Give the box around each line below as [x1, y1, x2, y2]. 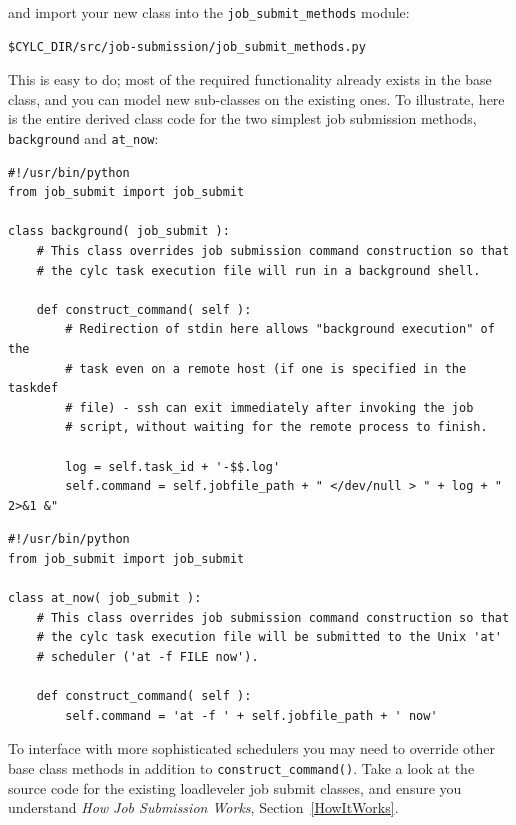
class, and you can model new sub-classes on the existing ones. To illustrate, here [8, 88, 505, 109]
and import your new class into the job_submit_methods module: [8, 2, 410, 22]
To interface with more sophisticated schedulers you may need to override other [8, 738, 496, 759]
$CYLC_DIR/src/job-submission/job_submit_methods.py [8, 39, 366, 54]
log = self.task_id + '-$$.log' [65, 459, 281, 474]
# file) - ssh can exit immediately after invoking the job [65, 400, 474, 415]
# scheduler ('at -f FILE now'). [36, 649, 259, 664]
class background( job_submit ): [8, 224, 230, 239]
